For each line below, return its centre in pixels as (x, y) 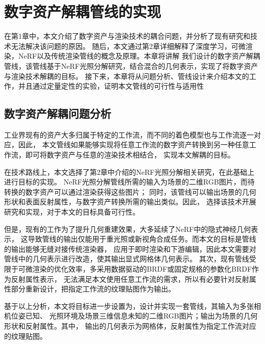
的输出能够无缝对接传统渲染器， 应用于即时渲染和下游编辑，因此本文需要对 (130, 248)
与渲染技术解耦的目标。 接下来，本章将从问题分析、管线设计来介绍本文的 (127, 76)
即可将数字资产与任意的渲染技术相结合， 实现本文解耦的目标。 (130, 155)
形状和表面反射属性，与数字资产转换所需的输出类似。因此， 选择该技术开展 (130, 202)
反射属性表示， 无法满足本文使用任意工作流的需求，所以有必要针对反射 (130, 279)
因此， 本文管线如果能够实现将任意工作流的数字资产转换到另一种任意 (134, 144)
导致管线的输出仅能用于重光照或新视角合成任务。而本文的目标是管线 (142, 239)
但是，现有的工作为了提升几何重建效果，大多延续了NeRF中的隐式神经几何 (128, 229)
